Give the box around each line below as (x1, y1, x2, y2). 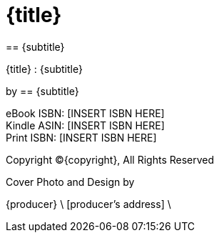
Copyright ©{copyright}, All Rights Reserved (6, 153, 215, 166)
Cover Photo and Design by (6, 175, 135, 188)
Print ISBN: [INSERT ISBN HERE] (6, 131, 157, 144)
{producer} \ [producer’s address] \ (6, 197, 171, 210)
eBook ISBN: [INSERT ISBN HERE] (6, 106, 165, 119)
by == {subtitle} (6, 84, 79, 97)
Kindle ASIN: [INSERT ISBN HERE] (6, 119, 165, 132)
